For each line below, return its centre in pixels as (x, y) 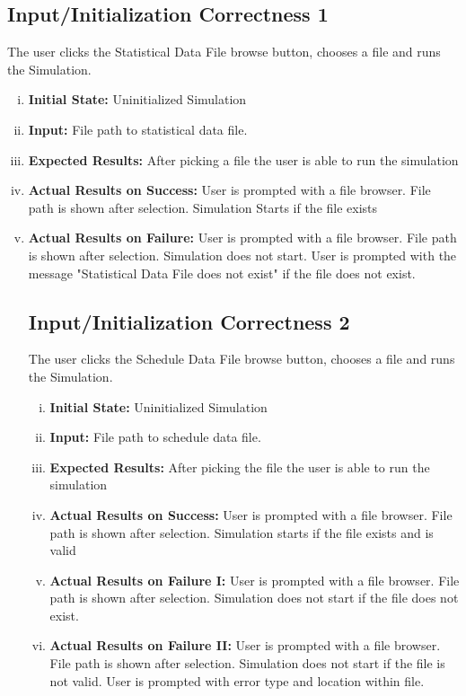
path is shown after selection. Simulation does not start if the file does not (254, 598)
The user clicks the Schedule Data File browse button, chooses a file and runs (242, 359)
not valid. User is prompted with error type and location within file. (237, 680)
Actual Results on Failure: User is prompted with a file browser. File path (242, 238)
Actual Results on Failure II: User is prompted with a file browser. (245, 645)
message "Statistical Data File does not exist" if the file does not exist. (222, 273)
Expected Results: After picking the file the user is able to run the (240, 467)
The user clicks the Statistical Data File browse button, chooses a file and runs (224, 52)
